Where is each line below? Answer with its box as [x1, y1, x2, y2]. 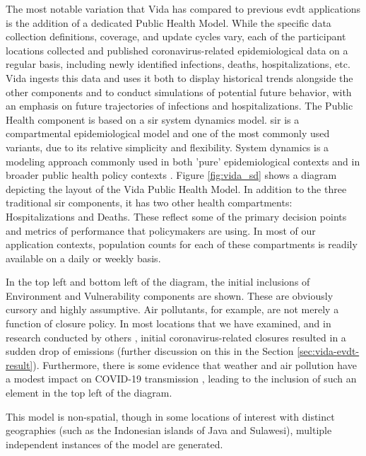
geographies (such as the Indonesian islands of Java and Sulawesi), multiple [6, 423, 332, 438]
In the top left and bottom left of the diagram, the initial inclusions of [6, 274, 310, 289]
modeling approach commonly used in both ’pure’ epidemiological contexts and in [6, 153, 360, 168]
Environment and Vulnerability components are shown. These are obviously [6, 288, 333, 303]
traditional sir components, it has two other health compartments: [6, 195, 293, 210]
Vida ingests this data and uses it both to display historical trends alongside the [6, 70, 353, 85]
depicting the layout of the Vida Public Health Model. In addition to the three [6, 181, 347, 196]
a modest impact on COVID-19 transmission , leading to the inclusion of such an [6, 371, 357, 386]
